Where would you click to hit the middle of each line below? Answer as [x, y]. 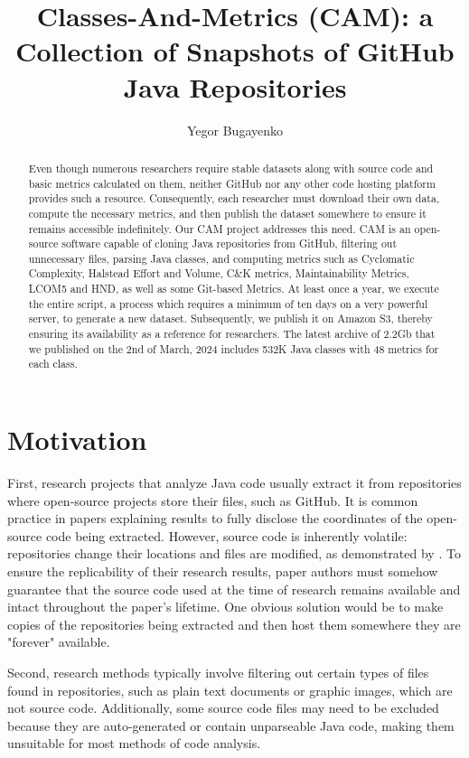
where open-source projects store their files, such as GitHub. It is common [213, 500]
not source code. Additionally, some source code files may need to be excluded [223, 708]
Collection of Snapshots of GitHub [235, 51]
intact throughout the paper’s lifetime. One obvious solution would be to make [225, 607]
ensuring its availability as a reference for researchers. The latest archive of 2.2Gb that [232, 334]
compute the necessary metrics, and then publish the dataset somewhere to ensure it [227, 213]
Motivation [77, 440]
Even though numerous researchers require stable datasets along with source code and [231, 168]
